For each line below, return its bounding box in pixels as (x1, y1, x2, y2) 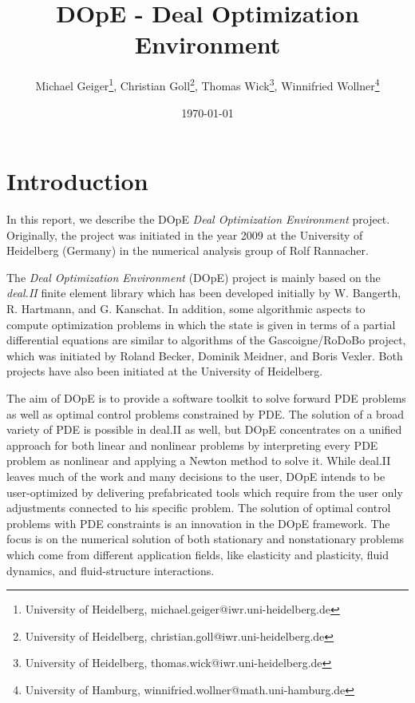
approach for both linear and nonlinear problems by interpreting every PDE (6, 436, 378, 453)
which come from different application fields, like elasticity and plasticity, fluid (6, 546, 389, 562)
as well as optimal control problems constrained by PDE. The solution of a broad (6, 405, 405, 422)
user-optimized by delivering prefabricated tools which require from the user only (6, 483, 403, 500)
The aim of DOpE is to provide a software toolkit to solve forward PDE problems (6, 390, 406, 407)
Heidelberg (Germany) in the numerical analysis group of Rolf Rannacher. (6, 242, 369, 259)
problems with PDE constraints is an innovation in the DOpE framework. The (6, 514, 390, 531)
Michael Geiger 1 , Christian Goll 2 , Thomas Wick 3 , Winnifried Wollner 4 (35, 75, 380, 93)
